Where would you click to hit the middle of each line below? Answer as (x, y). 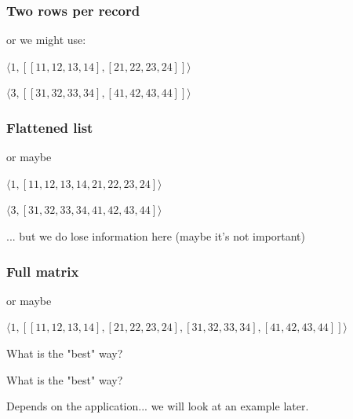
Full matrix (43, 271)
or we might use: (46, 40)
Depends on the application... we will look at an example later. (158, 406)
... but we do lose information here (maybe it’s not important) (156, 236)
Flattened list (50, 127)
